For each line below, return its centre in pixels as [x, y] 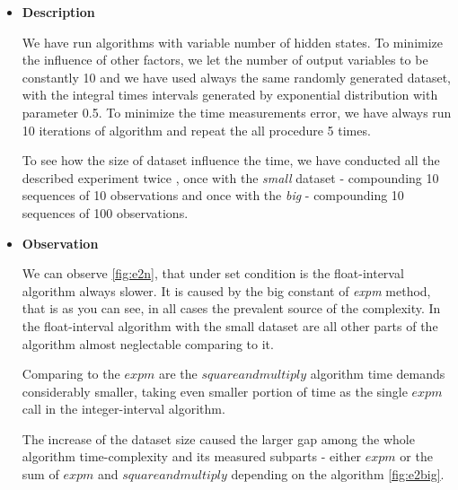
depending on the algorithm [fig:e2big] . [338, 474]
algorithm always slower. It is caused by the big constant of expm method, [226, 290]
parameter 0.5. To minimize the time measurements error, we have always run [237, 112]
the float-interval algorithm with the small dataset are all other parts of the [230, 325]
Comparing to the [71, 374]
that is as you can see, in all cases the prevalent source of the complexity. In [231, 308]
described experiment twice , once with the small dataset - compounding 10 [230, 177]
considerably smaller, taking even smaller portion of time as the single [215, 391]
